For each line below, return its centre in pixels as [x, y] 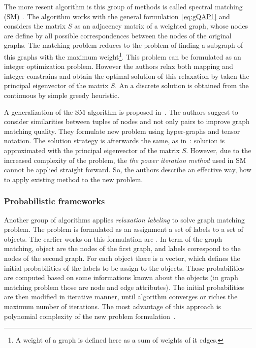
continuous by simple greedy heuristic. [62, 95]
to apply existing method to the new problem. [74, 179]
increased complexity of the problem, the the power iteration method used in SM [125, 160]
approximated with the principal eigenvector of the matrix [92, 150]
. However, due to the [219, 150]
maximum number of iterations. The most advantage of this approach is [112, 306]
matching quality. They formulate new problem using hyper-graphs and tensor [122, 131]
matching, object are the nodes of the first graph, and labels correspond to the [122, 248]
